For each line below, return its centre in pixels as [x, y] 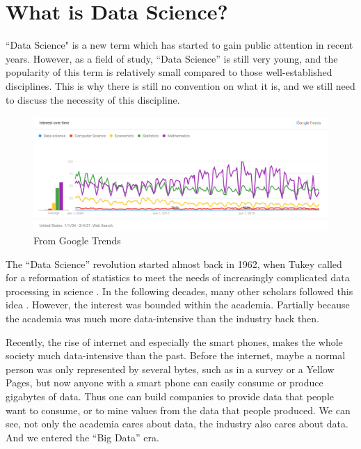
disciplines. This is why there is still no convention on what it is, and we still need [180, 85]
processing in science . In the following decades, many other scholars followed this [179, 291]
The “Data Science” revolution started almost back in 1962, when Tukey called [174, 263]
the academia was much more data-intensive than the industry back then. [163, 318]
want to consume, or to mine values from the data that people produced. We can [178, 410]
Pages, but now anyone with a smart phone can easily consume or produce [165, 383]
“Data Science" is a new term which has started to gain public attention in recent [179, 45]
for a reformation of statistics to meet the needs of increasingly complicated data [178, 277]
